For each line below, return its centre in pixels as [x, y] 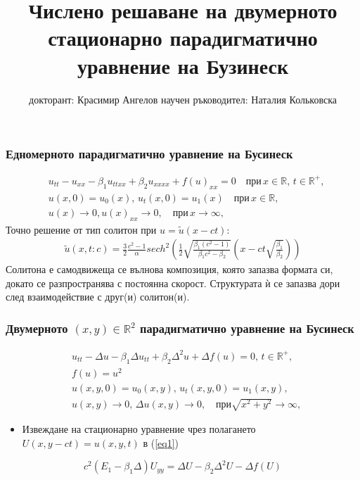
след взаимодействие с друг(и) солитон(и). [98, 297]
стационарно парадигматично [183, 38]
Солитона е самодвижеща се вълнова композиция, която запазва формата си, [169, 269]
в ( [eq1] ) [161, 442]
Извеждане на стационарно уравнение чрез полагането [139, 429]
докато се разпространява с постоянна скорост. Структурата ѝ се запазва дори [173, 283]
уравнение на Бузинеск [183, 65]
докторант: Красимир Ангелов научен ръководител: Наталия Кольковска [183, 99]
